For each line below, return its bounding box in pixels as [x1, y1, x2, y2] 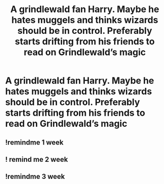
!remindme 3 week [5, 172, 65, 181]
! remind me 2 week [5, 155, 68, 164]
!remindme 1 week [5, 138, 64, 147]
